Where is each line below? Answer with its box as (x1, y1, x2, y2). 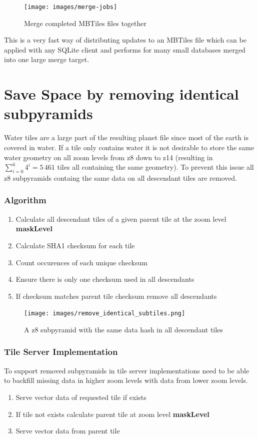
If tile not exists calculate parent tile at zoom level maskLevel (15, 408, 209, 419)
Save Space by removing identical (4, 84, 239, 104)
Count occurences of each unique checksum (15, 257, 147, 267)
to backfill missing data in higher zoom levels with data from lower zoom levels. (4, 375, 248, 385)
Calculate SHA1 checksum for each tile (15, 240, 135, 250)
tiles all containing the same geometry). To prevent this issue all (57, 162, 254, 172)
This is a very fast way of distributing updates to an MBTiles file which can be (4, 35, 246, 45)
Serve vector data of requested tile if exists (15, 391, 146, 402)
